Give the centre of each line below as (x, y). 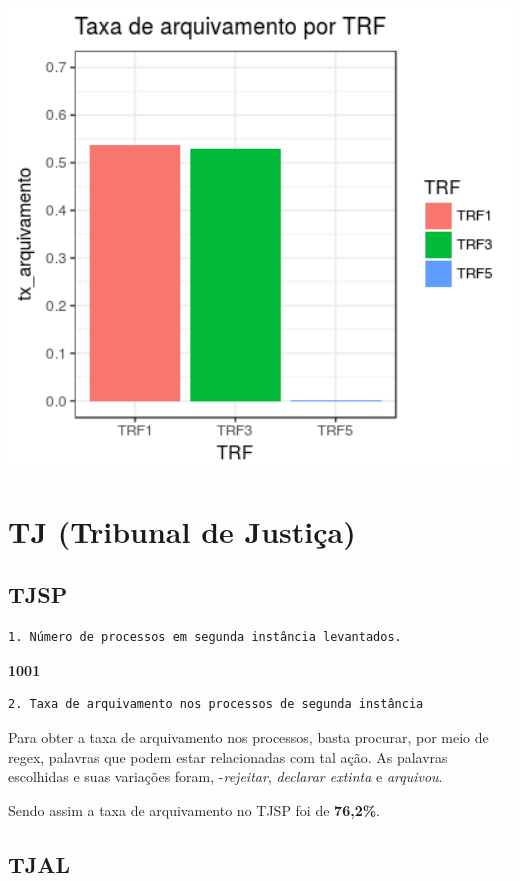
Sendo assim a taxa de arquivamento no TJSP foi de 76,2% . (194, 809)
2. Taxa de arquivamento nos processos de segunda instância (216, 704)
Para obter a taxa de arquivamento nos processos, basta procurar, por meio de (248, 736)
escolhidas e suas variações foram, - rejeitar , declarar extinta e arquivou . (225, 776)
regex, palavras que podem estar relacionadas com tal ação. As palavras (228, 756)
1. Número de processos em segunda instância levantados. (205, 637)
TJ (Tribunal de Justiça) (182, 530)
